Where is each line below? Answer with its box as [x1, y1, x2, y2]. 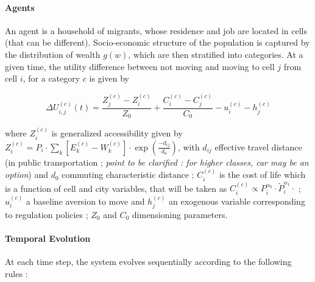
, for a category [23, 72, 80, 85]
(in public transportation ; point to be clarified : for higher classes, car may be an [5, 155, 309, 168]
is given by [89, 72, 129, 85]
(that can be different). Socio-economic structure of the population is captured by [5, 36, 310, 49]
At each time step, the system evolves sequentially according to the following [5, 255, 292, 268]
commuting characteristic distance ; [62, 168, 194, 181]
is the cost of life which [219, 168, 306, 181]
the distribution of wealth [5, 48, 101, 60]
